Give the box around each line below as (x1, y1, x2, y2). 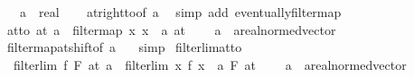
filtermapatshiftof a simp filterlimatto (6, 38, 242, 56)
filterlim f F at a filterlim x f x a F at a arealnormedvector (13, 55, 407, 73)
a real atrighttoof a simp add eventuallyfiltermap (19, 3, 342, 21)
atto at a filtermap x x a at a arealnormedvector (6, 20, 336, 38)
